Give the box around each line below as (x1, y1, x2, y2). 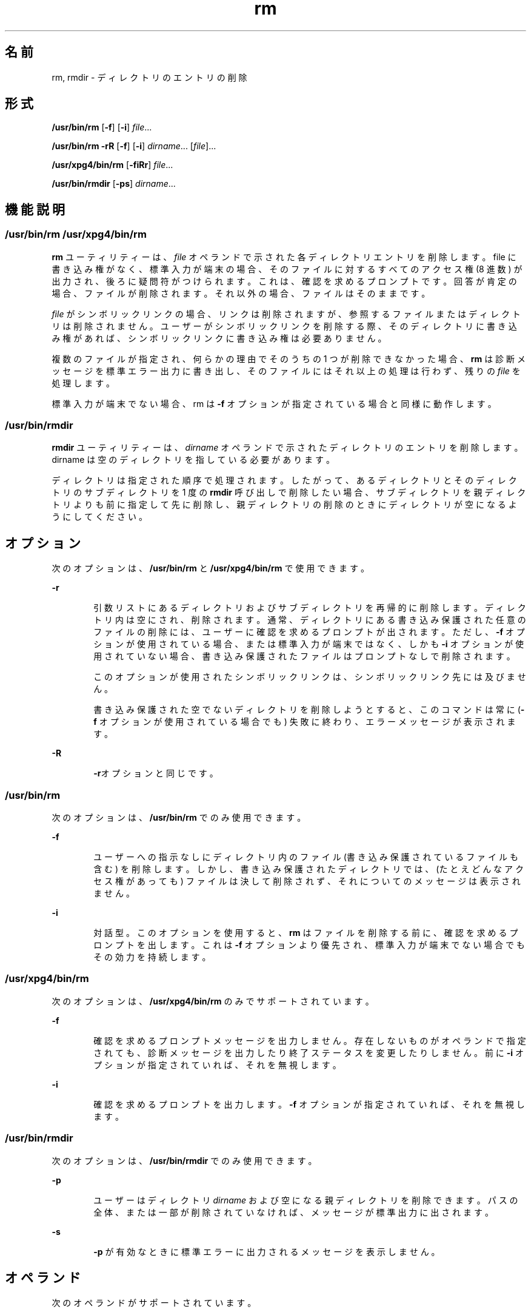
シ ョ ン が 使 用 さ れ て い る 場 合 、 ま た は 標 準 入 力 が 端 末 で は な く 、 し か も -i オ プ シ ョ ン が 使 (93, 639, 524, 650)
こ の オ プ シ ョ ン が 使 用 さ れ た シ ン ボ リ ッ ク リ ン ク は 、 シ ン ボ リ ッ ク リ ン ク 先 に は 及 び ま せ (93, 671, 526, 682)
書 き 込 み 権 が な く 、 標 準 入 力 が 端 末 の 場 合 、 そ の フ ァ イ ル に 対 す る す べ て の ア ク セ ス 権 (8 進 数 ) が (52, 263, 523, 274)
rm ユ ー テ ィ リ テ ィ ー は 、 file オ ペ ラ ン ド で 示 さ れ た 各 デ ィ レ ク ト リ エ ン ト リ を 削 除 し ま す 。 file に (52, 251, 516, 262)
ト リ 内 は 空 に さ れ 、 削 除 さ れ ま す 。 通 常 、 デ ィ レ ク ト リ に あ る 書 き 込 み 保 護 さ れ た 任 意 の (93, 614, 526, 625)
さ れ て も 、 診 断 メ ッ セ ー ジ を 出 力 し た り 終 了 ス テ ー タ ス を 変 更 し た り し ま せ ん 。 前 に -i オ (93, 1047, 524, 1058)
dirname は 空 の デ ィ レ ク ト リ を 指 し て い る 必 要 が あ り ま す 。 (52, 454, 335, 465)
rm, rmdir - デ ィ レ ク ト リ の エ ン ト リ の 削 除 (52, 72, 247, 82)
